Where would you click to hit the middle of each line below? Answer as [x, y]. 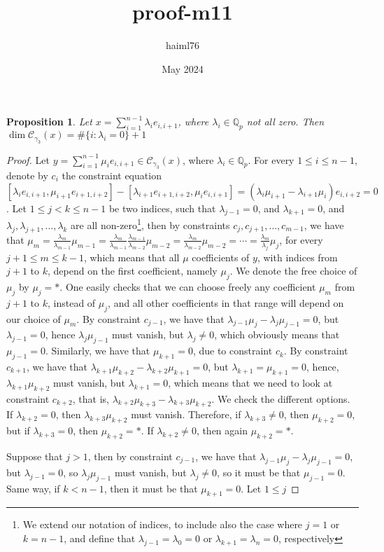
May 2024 [183, 68]
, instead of [71, 302]
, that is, [91, 398]
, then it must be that [151, 488]
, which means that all [131, 257]
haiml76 [183, 45]
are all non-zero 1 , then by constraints [150, 224]
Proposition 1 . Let [49, 122]
